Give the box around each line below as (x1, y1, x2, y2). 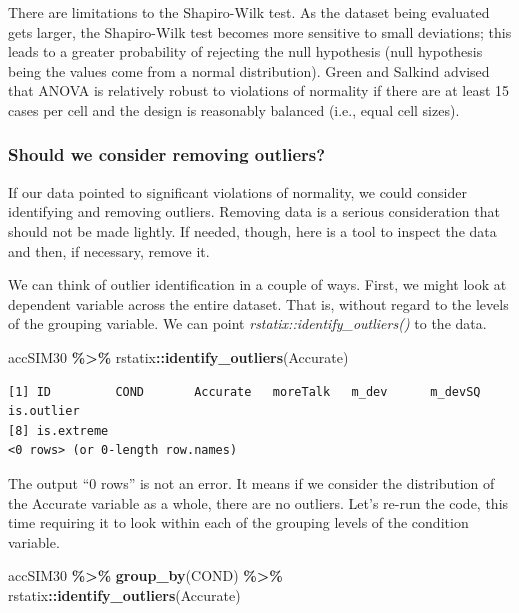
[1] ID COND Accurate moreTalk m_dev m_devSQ (8, 384, 481, 399)
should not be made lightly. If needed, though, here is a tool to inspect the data (8, 220, 497, 241)
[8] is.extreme (8, 423, 109, 438)
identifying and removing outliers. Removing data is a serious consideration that (8, 201, 500, 222)
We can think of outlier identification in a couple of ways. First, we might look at (8, 274, 507, 295)
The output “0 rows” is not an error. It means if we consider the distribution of (8, 472, 495, 493)
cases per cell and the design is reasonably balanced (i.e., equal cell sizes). (8, 99, 460, 120)
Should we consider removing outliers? (8, 142, 326, 167)
